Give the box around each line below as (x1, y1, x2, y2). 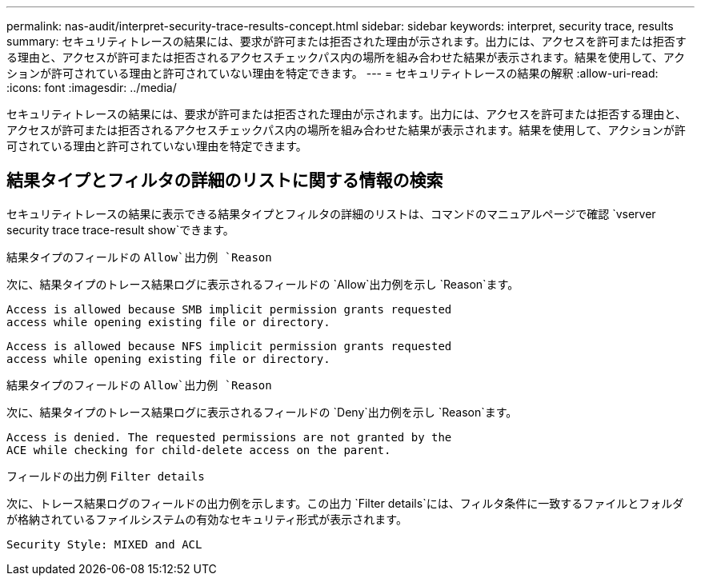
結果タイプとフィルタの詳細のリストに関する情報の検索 (6, 170, 443, 191)
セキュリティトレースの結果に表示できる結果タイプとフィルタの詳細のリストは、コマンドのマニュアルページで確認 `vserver (6, 206, 656, 221)
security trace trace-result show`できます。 (6, 222, 234, 237)
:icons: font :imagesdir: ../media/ (6, 81, 177, 94)
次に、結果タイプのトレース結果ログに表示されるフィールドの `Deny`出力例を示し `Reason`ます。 (6, 405, 518, 419)
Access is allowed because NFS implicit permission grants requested (6, 339, 452, 353)
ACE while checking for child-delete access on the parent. (6, 443, 391, 456)
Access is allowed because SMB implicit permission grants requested (6, 302, 452, 316)
